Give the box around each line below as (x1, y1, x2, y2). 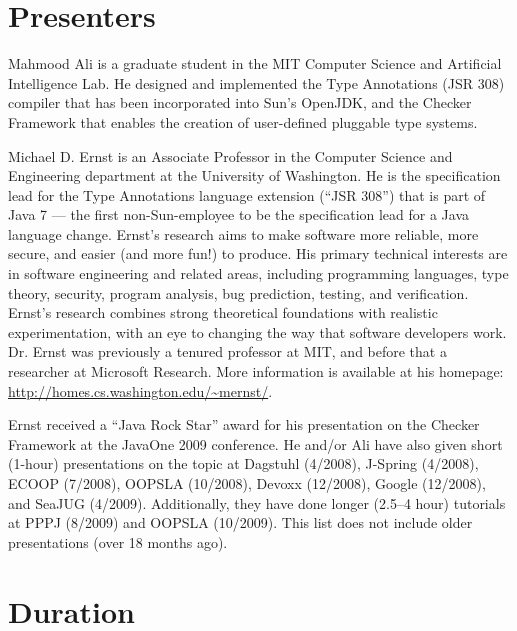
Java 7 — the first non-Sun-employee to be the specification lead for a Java (8, 204, 470, 225)
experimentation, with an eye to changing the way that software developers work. (8, 321, 507, 342)
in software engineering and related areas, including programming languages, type (8, 263, 509, 284)
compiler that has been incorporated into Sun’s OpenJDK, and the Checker (8, 92, 472, 113)
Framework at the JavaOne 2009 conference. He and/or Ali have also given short (8, 433, 503, 454)
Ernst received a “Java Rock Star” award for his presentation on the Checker (8, 414, 480, 435)
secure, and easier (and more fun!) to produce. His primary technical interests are (8, 243, 508, 264)
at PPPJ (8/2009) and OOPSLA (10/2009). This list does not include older (8, 512, 473, 533)
